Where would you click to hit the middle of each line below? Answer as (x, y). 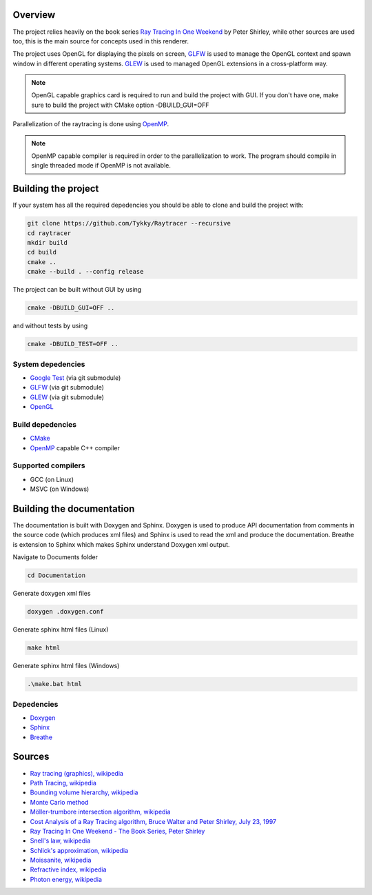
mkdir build (48, 243)
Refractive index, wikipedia (68, 869)
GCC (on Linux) (52, 479)
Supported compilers (49, 465)
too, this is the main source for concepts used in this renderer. (101, 41)
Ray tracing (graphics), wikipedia (77, 773)
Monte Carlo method (59, 802)
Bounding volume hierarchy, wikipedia (84, 792)
